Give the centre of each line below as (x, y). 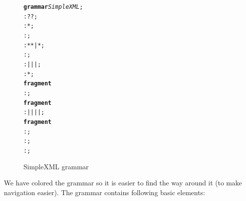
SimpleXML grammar (56, 166)
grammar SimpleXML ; (53, 7)
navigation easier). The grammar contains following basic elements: (105, 192)
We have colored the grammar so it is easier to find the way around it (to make (123, 183)
